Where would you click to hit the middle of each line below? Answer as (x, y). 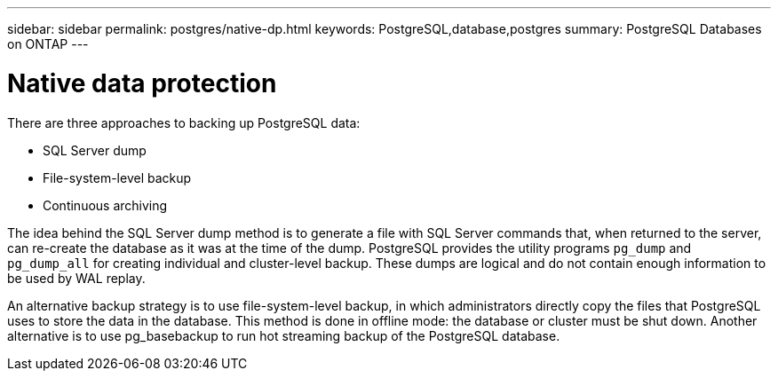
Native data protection (142, 83)
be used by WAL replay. (76, 278)
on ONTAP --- (48, 44)
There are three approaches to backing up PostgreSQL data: (184, 122)
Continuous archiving (105, 205)
